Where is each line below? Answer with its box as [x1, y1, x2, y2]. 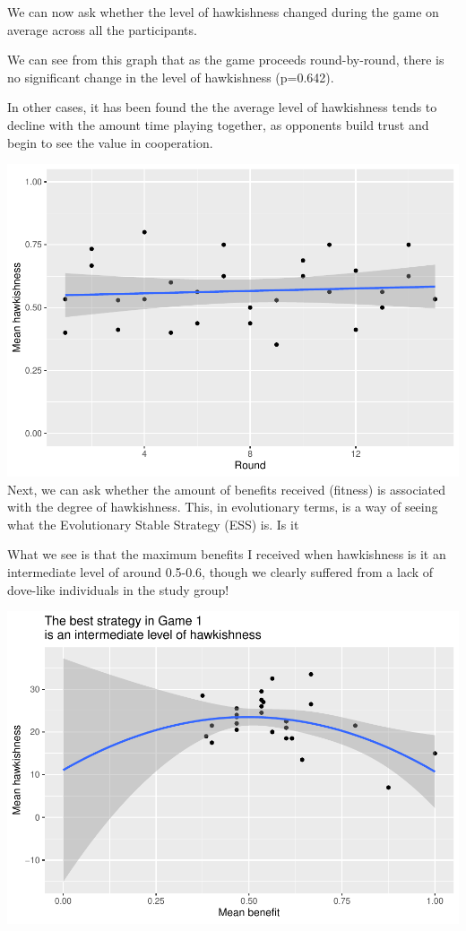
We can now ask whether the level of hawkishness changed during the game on [7, 3, 439, 21]
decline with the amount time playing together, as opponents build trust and [7, 115, 429, 134]
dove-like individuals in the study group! [7, 580, 229, 599]
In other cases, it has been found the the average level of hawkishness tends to [7, 98, 437, 116]
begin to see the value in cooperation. [7, 133, 213, 151]
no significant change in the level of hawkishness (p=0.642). [7, 67, 334, 86]
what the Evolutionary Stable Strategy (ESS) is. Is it [7, 514, 299, 533]
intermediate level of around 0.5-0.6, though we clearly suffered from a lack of [7, 563, 434, 582]
